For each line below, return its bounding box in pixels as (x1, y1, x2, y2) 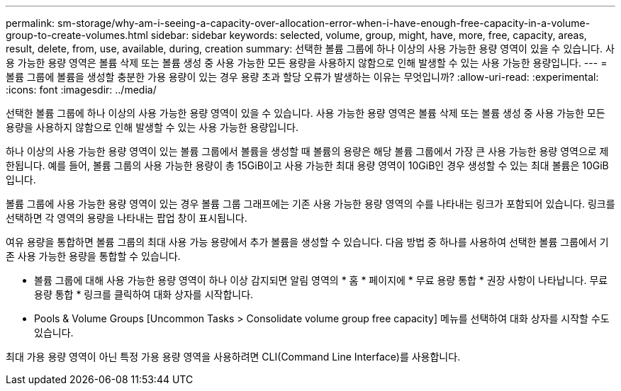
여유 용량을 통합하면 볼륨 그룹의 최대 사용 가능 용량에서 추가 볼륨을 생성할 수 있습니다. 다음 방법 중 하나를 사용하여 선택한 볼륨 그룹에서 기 (6, 236, 609, 248)
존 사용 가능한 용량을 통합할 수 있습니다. (6, 250, 181, 262)
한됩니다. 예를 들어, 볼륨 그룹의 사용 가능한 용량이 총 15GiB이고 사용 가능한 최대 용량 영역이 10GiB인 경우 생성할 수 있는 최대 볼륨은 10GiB (6, 159, 609, 171)
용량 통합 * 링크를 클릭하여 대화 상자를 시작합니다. (34, 288, 254, 300)
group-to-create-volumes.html (6, 29, 148, 41)
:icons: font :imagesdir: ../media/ (6, 84, 157, 96)
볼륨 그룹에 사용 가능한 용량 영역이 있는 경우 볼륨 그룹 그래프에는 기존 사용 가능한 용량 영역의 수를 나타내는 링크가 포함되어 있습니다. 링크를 (6, 198, 615, 210)
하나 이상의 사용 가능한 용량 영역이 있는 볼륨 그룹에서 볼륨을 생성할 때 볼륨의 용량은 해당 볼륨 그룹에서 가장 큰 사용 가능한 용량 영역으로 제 (6, 145, 609, 157)
